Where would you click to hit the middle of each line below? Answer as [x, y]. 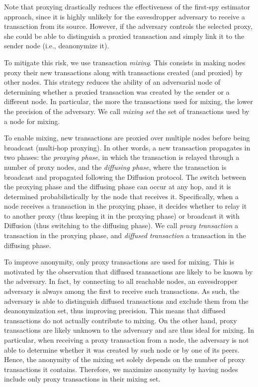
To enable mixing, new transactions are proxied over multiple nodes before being [127, 138]
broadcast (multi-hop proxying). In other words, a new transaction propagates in [127, 147]
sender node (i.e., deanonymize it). [57, 46]
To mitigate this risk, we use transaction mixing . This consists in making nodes [125, 62]
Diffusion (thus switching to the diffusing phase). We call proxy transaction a [121, 225]
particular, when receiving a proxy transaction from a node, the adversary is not [127, 340]
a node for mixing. [32, 121]
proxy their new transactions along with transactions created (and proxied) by [124, 72]
